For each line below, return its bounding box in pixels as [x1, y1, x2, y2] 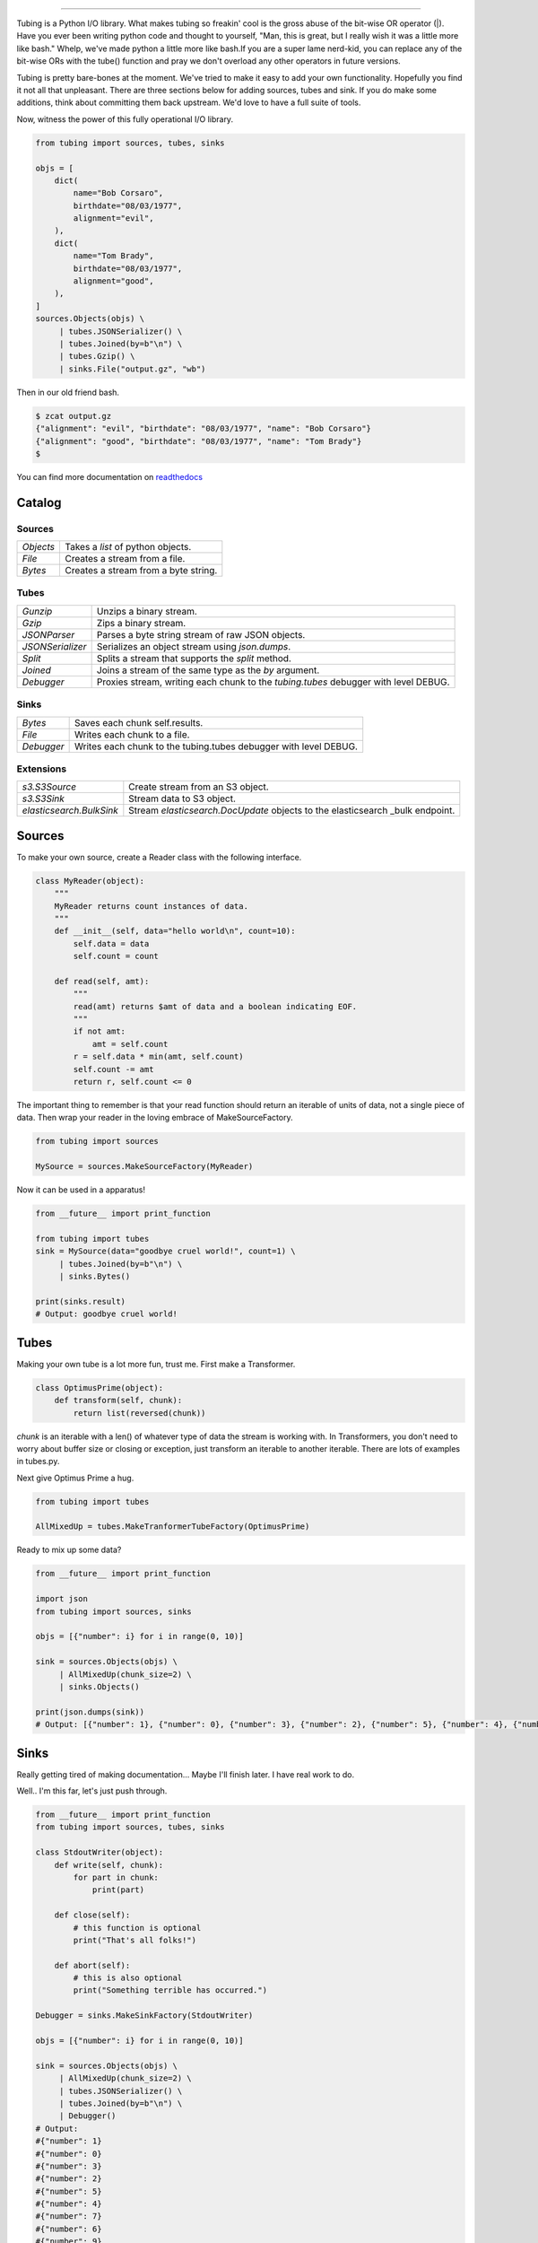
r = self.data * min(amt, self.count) [73, 1052, 244, 1062]
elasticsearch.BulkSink [22, 804, 118, 816]
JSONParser [22, 628, 75, 641]
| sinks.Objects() [58, 1681, 141, 1691]
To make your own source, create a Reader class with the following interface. [16, 851, 302, 862]
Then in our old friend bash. [16, 387, 120, 397]
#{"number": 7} [35, 2212, 102, 2221]
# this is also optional [73, 1973, 183, 1983]
